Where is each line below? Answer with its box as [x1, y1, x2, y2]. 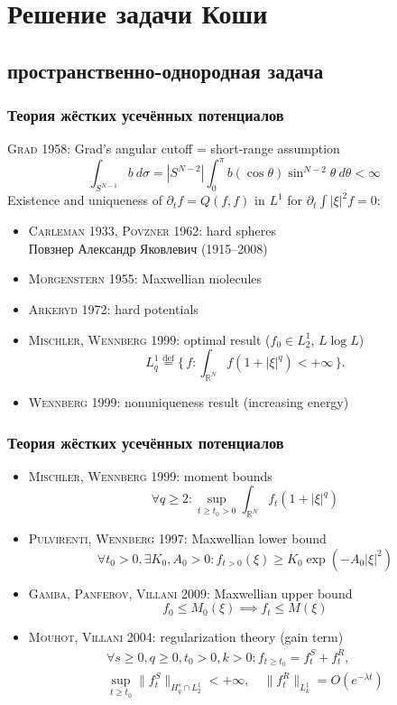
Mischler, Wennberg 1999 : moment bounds [28, 466, 272, 485]
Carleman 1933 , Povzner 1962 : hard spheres [28, 221, 277, 240]
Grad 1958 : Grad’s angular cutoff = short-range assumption [7, 139, 340, 158]
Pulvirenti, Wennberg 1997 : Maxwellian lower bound [28, 529, 327, 548]
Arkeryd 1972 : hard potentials [28, 300, 198, 319]
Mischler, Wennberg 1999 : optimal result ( [28, 329, 271, 348]
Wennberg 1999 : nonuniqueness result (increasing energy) [28, 393, 349, 412]
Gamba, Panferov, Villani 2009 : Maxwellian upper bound [28, 583, 353, 602]
